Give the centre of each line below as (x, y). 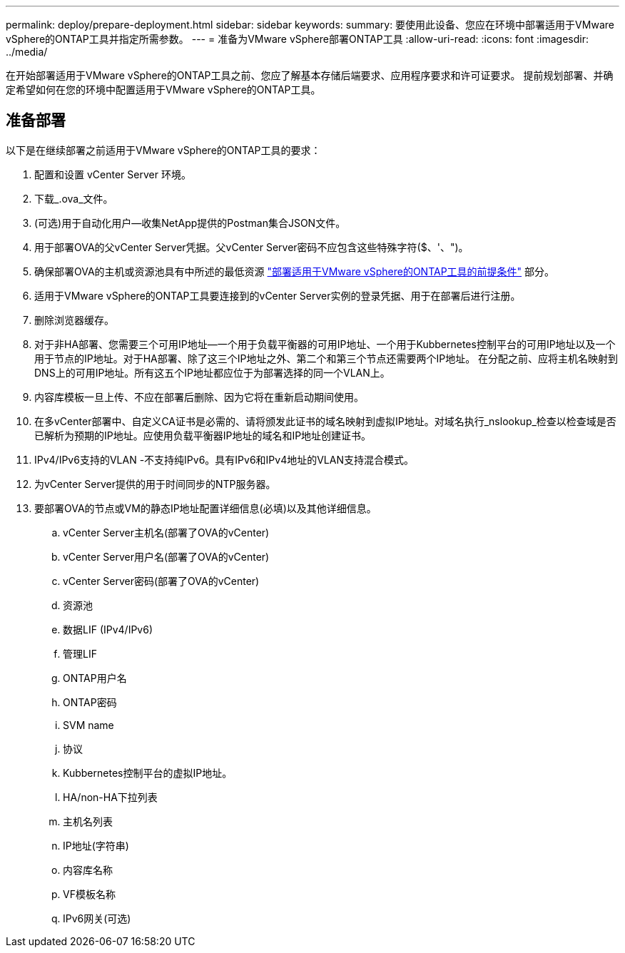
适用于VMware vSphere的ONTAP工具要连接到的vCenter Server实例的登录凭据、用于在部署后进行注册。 (278, 295)
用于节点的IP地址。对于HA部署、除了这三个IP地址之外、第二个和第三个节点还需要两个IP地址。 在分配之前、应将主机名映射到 (326, 358)
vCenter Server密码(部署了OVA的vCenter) (161, 581)
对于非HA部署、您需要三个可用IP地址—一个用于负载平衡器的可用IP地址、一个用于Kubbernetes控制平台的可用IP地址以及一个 (325, 344)
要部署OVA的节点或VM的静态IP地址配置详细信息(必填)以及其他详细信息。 (205, 508)
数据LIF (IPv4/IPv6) (108, 629)
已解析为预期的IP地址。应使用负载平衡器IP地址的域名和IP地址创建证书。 (203, 435)
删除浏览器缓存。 (74, 320)
